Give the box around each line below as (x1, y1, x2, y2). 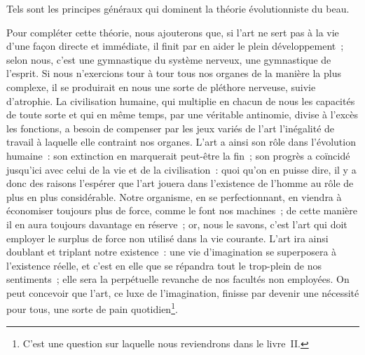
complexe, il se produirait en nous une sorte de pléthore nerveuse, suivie (6, 79, 316, 94)
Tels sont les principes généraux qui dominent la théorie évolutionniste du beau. (6, 1, 350, 15)
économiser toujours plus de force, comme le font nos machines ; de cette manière (6, 203, 357, 218)
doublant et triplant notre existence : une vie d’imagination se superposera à (6, 244, 337, 259)
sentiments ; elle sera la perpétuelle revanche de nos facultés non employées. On (6, 272, 350, 286)
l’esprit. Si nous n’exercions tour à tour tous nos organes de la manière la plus (6, 66, 341, 81)
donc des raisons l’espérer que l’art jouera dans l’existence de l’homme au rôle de (6, 176, 354, 190)
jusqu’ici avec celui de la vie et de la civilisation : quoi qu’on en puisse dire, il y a (6, 162, 357, 176)
